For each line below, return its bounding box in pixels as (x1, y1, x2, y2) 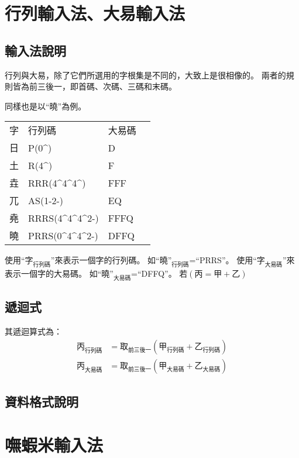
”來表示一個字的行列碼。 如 (50, 254, 156, 266)
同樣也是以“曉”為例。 (5, 99, 87, 112)
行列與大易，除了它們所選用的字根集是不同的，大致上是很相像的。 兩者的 (5, 68, 286, 81)
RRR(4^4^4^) (28, 175, 86, 190)
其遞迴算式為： (5, 325, 62, 338)
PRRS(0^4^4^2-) (28, 228, 98, 242)
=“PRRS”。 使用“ (189, 254, 257, 266)
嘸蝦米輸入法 (5, 432, 104, 456)
